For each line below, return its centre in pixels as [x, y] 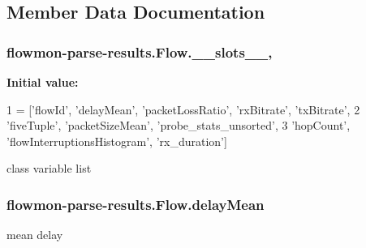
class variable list [49, 168]
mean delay [35, 235]
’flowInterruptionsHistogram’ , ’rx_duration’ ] [117, 141]
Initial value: [43, 82]
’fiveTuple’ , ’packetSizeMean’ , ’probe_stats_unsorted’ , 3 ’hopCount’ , [179, 125]
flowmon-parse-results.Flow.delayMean [136, 204]
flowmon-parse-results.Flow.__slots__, [140, 51]
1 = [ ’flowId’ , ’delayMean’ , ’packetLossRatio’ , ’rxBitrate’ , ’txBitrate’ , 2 [183, 109]
